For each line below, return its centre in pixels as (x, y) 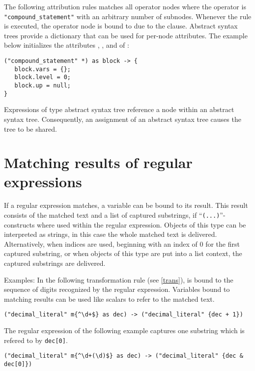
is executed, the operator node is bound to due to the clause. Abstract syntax (121, 26)
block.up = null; (43, 86)
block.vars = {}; (43, 69)
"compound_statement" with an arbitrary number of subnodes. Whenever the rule (128, 16)
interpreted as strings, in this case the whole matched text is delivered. (111, 234)
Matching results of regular (98, 162)
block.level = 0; (43, 77)
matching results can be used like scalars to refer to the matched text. (109, 299)
